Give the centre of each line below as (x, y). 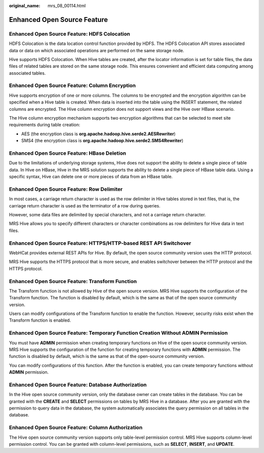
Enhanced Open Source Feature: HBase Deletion (68, 153)
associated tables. (27, 73)
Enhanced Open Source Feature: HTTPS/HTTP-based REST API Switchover (100, 243)
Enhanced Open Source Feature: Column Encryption (72, 85)
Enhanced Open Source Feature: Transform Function (73, 281)
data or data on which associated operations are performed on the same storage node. (97, 50)
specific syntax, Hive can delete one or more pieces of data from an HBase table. (91, 177)
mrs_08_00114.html (67, 6)
